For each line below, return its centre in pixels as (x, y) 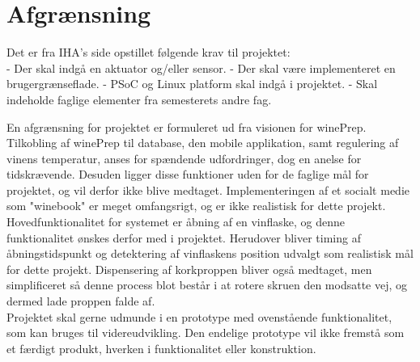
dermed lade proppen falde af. (81, 301)
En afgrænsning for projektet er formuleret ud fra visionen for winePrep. (187, 126)
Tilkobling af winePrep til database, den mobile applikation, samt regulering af (203, 143)
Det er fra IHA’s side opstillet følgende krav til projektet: (148, 52)
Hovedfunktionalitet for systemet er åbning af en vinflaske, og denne (176, 222)
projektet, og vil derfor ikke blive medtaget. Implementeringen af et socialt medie (208, 189)
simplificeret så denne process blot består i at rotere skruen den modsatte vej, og (207, 285)
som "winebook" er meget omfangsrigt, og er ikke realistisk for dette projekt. (196, 206)
